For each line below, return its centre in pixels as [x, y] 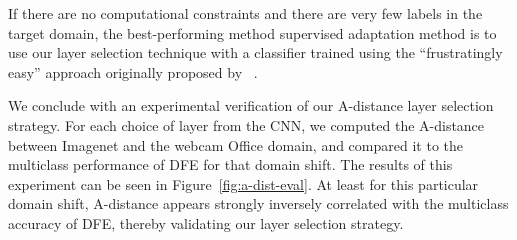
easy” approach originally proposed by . [133, 71]
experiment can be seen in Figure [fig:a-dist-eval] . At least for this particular [243, 183]
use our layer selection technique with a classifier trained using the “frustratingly [255, 52]
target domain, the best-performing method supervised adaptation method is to [252, 32]
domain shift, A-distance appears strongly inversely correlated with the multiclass [258, 203]
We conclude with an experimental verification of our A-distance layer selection [251, 105]
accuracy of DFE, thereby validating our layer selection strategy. [206, 222]
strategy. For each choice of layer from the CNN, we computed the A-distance [246, 124]
